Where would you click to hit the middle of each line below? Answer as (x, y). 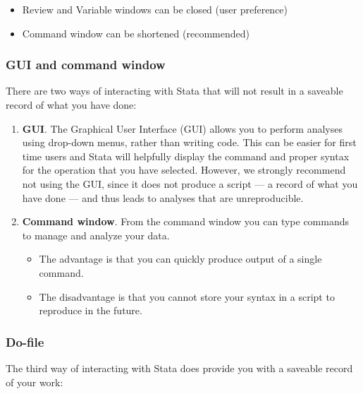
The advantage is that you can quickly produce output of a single (180, 259)
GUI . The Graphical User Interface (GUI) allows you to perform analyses (182, 128)
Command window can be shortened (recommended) (136, 33)
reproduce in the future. (91, 310)
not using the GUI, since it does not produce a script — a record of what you (190, 183)
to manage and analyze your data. (96, 235)
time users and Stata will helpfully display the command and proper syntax (186, 156)
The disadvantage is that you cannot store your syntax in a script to (187, 296)
